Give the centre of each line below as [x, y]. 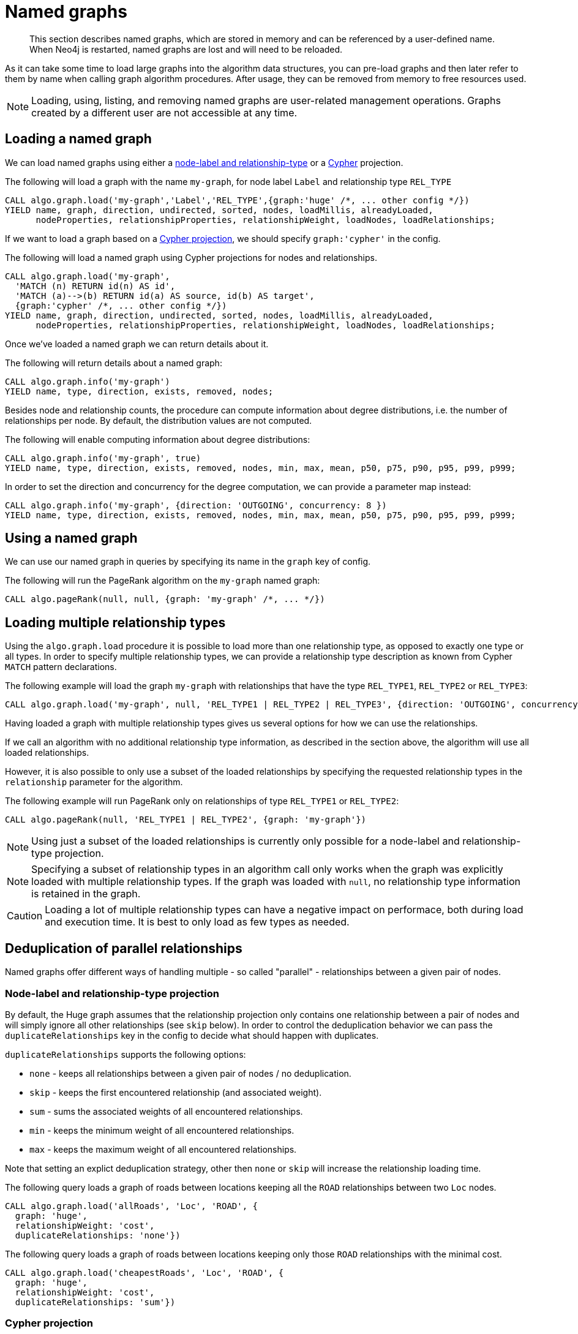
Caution [25, 916]
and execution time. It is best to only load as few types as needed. [197, 922]
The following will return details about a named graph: [114, 363]
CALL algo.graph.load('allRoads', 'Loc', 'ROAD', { [132, 1206]
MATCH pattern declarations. [61, 667]
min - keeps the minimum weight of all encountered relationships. [162, 1130]
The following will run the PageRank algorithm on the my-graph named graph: [163, 581]
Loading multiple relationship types [115, 622]
